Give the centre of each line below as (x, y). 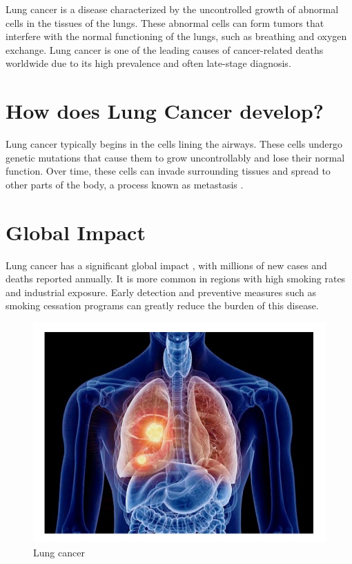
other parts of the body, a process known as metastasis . (125, 184)
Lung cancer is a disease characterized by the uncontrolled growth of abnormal (172, 9)
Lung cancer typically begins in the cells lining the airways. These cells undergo (174, 144)
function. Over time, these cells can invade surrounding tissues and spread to (168, 171)
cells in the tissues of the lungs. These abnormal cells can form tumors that (165, 22)
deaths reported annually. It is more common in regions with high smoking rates (176, 279)
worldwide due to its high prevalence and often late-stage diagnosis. (148, 63)
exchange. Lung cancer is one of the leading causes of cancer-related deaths (165, 49)
